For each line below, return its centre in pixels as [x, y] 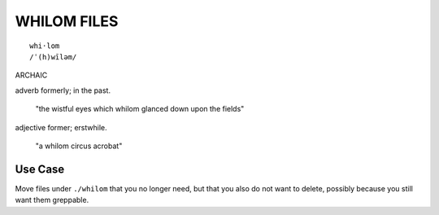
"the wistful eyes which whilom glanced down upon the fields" [140, 109]
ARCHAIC [31, 75]
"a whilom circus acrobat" [79, 146]
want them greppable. [52, 200]
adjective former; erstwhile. [61, 127]
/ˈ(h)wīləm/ [53, 57]
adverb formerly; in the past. [63, 90]
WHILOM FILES [67, 21]
